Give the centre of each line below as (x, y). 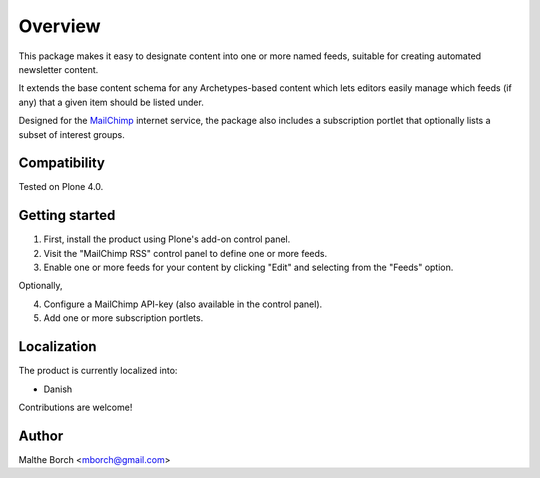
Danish (58, 389)
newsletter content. (58, 69)
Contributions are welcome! (75, 407)
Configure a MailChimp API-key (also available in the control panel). (183, 304)
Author (41, 435)
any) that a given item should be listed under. (111, 102)
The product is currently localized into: (98, 371)
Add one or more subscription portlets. (123, 318)
